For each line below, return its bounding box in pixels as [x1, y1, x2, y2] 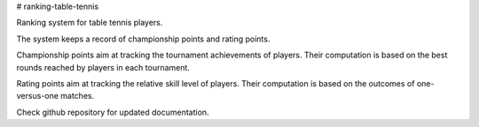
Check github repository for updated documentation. [16, 107, 209, 117]
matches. [60, 91, 95, 101]
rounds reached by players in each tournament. [16, 62, 191, 72]
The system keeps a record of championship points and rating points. [16, 34, 271, 44]
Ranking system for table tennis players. [16, 18, 163, 28]
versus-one [16, 91, 59, 101]
